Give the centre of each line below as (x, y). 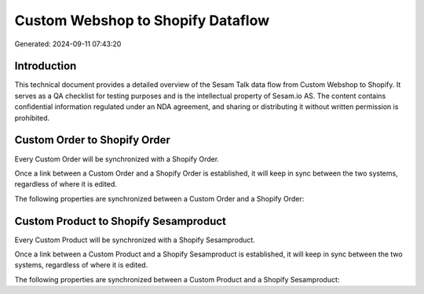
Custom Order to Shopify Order (92, 140)
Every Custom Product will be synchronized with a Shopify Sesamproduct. (135, 240)
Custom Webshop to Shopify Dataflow (142, 20)
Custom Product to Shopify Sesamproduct (121, 221)
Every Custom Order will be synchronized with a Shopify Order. (117, 159)
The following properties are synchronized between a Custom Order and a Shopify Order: (159, 198)
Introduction (46, 66)
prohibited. (32, 118)
